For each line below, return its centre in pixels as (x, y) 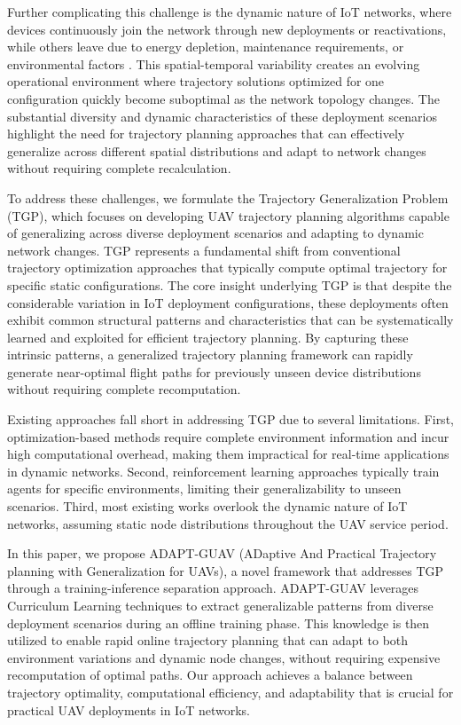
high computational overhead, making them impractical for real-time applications (228, 454)
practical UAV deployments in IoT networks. (129, 709)
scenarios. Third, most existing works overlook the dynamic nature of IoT (207, 506)
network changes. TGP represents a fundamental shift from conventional (204, 250)
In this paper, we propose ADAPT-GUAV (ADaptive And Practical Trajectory (222, 553)
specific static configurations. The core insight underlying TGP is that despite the (230, 284)
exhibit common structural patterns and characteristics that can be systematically (230, 320)
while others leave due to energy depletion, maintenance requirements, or (206, 47)
